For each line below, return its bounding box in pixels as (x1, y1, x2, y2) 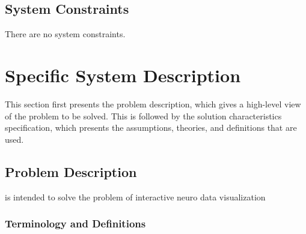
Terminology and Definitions (5, 216, 146, 231)
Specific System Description (5, 62, 241, 87)
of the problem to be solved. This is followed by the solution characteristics (5, 109, 282, 122)
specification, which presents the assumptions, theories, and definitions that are (5, 121, 297, 134)
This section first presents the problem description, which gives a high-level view (5, 97, 301, 110)
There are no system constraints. (5, 28, 126, 40)
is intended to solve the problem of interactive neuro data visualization (5, 190, 266, 203)
